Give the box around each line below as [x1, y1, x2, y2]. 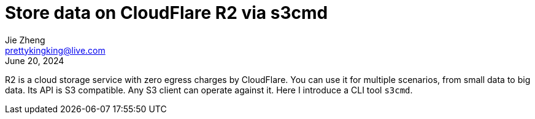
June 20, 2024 [5, 55, 64, 66]
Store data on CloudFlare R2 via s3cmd [5, 2, 328, 23]
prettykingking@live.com [5, 45, 106, 56]
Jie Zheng [5, 34, 45, 45]
